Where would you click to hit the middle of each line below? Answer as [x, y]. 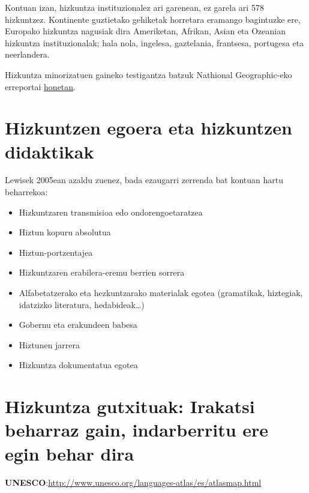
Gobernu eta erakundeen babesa [78, 325]
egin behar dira [70, 453]
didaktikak [49, 151]
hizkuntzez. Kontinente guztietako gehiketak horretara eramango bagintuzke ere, [153, 19]
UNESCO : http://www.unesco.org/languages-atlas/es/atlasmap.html [133, 482]
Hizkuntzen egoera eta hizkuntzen [148, 128]
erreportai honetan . [40, 86]
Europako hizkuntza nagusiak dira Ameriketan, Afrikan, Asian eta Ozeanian [145, 31]
